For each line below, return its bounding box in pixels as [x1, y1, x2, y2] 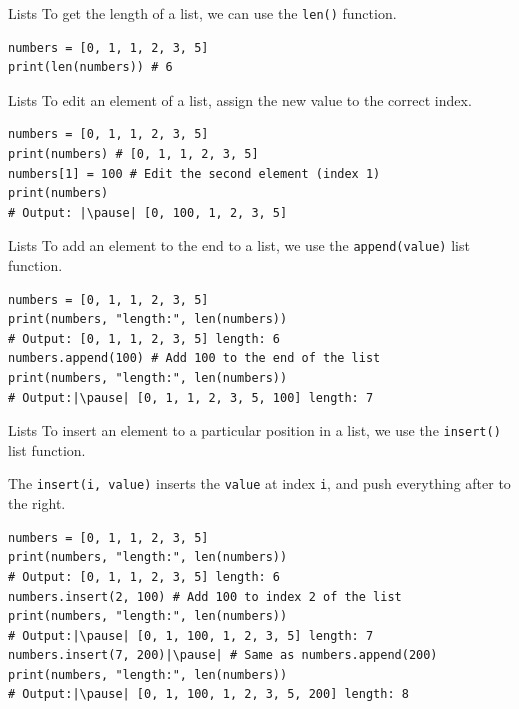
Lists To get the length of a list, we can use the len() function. [8, 3, 397, 23]
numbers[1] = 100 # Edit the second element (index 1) [8, 166, 381, 181]
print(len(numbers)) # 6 [8, 60, 173, 75]
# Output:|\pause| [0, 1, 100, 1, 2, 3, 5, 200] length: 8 [8, 687, 409, 702]
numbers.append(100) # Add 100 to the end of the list [8, 351, 381, 366]
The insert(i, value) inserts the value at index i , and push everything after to [8, 473, 511, 494]
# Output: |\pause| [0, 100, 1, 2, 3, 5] [8, 205, 288, 220]
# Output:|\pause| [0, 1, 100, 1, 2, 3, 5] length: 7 [8, 628, 374, 643]
